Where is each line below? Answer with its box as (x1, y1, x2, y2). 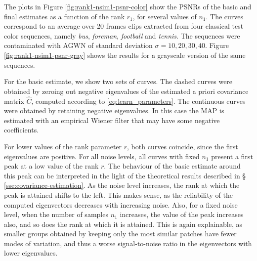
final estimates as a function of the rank (4, 11, 125, 21)
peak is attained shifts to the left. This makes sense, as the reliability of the (4, 189, 233, 200)
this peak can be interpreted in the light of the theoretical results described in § (4, 170, 246, 180)
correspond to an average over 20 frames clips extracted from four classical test (4, 21, 244, 31)
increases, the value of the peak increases (120, 209, 244, 219)
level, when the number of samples (4, 209, 108, 219)
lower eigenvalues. (4, 248, 58, 258)
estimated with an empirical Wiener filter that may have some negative (4, 115, 220, 125)
